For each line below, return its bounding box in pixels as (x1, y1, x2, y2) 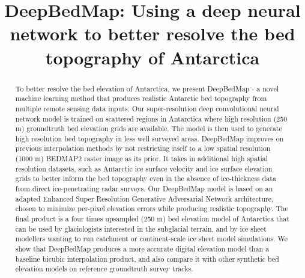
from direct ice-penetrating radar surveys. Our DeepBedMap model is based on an (15, 184, 273, 194)
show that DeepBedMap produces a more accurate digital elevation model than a (15, 244, 270, 254)
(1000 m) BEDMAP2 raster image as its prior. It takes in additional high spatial (15, 153, 268, 164)
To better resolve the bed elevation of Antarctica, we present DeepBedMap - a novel (15, 83, 279, 93)
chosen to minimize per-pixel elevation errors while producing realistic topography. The (15, 203, 288, 214)
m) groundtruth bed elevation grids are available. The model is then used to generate (15, 123, 282, 134)
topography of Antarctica (45, 45, 260, 69)
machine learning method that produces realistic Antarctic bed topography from (15, 93, 267, 103)
